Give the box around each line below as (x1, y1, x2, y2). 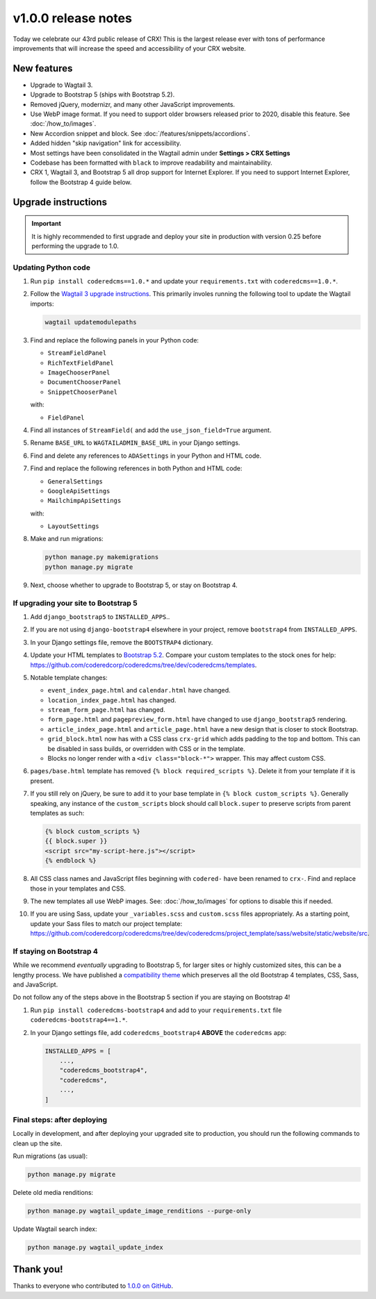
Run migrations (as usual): (13, 1152, 88, 1160)
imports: (30, 299, 54, 308)
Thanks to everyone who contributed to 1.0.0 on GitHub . (13, 1282, 174, 1290)
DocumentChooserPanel (47, 379, 122, 386)
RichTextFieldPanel (47, 358, 114, 367)
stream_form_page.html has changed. (47, 706, 166, 714)
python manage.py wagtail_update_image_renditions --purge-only (27, 1207, 252, 1215)
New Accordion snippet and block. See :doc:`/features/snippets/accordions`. (30, 129, 250, 138)
